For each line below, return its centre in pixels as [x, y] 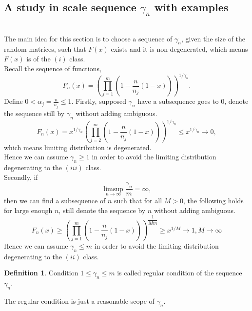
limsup [113, 189]
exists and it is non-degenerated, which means [179, 49]
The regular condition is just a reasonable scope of [79, 301]
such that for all [138, 200]
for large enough [28, 210]
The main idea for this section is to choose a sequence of [88, 38]
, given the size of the [213, 38]
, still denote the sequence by [102, 210]
